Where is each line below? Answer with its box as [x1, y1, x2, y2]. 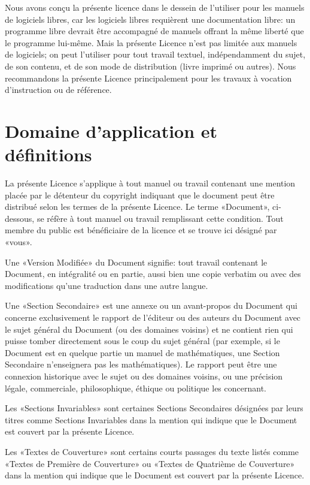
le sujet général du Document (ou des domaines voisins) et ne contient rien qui [5, 323, 293, 335]
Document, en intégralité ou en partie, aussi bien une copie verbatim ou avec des [5, 267, 301, 280]
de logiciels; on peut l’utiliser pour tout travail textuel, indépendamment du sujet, [5, 48, 306, 61]
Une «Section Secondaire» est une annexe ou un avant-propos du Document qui [5, 299, 297, 312]
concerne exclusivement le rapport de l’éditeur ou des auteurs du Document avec [5, 311, 301, 323]
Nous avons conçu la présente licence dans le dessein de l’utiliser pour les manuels [5, 1, 305, 13]
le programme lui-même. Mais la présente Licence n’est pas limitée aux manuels [5, 36, 297, 49]
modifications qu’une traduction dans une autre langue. [5, 279, 208, 291]
